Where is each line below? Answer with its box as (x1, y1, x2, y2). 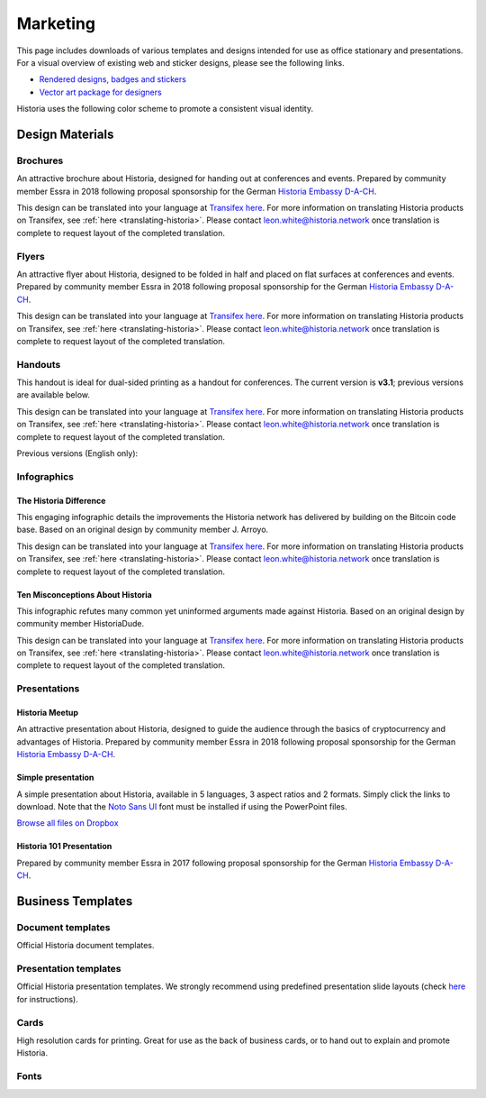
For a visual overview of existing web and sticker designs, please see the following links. (16, 57, 346, 68)
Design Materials (16, 126, 114, 142)
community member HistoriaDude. (16, 618, 144, 629)
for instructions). (16, 993, 78, 1004)
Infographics (16, 470, 74, 482)
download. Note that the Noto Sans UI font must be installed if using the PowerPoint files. (16, 801, 347, 811)
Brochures (16, 154, 64, 167)
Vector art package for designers (39, 87, 162, 97)
